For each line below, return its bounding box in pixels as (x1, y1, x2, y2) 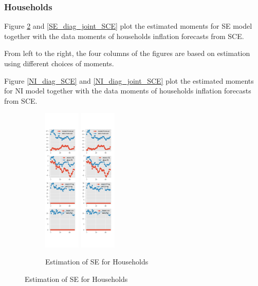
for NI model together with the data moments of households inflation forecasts (4, 85, 251, 96)
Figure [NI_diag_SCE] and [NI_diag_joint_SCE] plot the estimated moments (4, 75, 254, 86)
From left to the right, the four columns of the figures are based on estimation (4, 48, 250, 59)
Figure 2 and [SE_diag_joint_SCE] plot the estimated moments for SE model (4, 21, 252, 31)
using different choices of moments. (4, 58, 114, 68)
